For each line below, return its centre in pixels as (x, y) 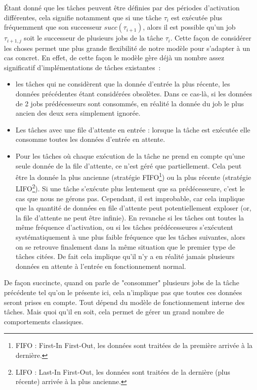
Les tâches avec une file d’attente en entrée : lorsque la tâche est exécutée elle (133, 129)
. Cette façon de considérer (211, 38)
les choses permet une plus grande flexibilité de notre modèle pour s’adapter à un (127, 48)
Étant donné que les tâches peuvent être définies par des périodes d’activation (122, 7)
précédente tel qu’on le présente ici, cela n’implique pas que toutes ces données (123, 292)
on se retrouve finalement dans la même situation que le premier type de (125, 246)
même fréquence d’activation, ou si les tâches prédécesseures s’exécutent (124, 227)
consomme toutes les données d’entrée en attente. (90, 139)
